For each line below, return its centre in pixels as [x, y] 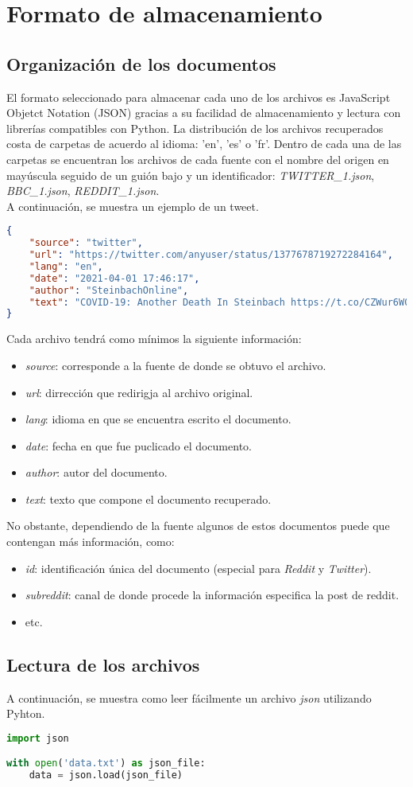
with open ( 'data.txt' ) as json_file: [106, 764]
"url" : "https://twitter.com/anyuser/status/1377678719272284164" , [211, 255]
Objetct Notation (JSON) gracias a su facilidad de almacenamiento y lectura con [204, 113]
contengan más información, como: [91, 542]
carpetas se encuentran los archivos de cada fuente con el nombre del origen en [198, 159]
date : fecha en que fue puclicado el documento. [138, 445]
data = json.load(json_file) [106, 775]
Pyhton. [26, 713]
